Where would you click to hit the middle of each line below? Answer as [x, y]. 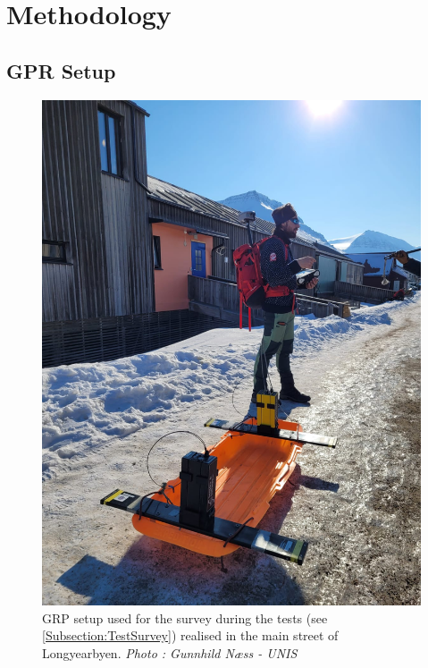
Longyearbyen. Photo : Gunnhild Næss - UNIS [170, 652]
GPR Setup [61, 70]
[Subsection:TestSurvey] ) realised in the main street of [190, 635]
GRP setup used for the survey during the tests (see [185, 617]
